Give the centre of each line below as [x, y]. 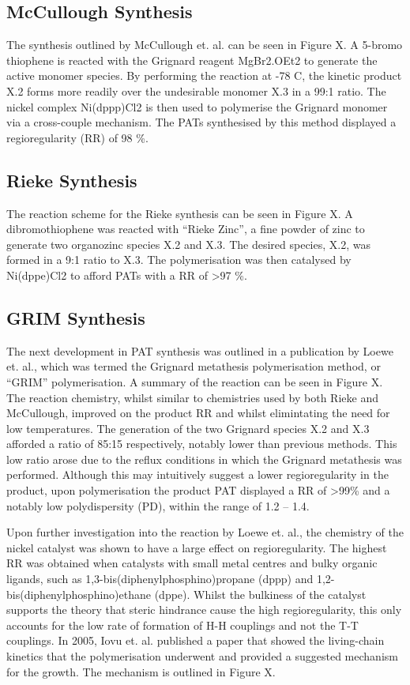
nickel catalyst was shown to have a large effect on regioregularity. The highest [197, 547]
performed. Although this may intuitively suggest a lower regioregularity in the [197, 474]
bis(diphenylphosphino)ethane [79, 594]
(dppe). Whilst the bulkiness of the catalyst [260, 594]
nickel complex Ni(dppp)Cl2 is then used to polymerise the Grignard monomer [197, 106]
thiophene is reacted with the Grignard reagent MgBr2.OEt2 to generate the [192, 60]
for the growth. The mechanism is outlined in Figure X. [141, 671]
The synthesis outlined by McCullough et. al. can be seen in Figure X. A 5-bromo [205, 45]
